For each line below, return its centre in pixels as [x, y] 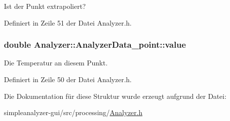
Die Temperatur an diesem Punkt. [56, 63]
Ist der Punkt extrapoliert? [45, 6]
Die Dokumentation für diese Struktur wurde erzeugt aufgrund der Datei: [115, 96]
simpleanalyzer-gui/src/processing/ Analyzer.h [73, 112]
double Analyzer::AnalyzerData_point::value [95, 45]
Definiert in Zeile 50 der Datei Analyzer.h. [68, 79]
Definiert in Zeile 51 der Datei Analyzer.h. [68, 22]
